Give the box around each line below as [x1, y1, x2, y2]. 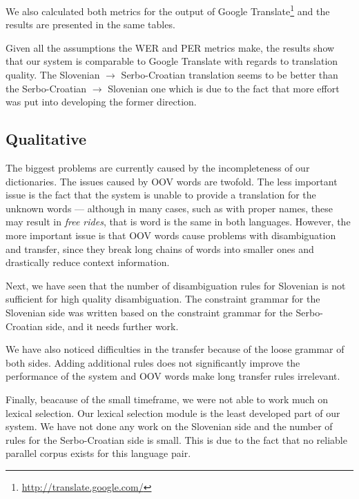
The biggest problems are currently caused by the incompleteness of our [6, 161, 310, 175]
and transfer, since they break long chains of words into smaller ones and [6, 241, 314, 256]
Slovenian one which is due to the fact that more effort [108, 81, 340, 95]
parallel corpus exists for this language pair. [6, 446, 191, 460]
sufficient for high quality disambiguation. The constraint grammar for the [6, 292, 320, 306]
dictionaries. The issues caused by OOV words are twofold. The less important [6, 174, 338, 188]
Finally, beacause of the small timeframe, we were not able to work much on [6, 391, 329, 406]
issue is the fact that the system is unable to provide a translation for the [6, 187, 316, 202]
